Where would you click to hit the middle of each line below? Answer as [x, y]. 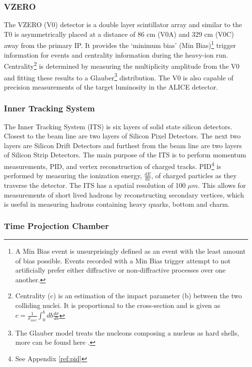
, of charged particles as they [194, 176]
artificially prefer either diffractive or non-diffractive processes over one [120, 270]
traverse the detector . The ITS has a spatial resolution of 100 [95, 185]
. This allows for [222, 185]
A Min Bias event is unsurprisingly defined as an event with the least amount [130, 251]
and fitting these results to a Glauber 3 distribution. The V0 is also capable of [119, 76]
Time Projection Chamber [56, 225]
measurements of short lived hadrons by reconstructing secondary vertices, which [124, 194]
